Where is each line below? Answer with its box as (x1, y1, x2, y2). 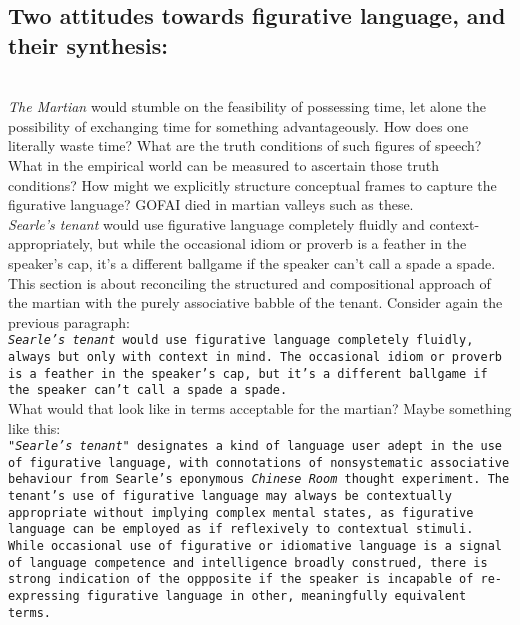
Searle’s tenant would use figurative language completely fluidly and (8, 213, 425, 234)
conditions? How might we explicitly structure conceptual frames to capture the (8, 174, 497, 195)
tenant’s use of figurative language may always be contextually (8, 489, 452, 504)
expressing (8, 589, 80, 604)
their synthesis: (8, 29, 168, 60)
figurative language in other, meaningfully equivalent (86, 589, 467, 604)
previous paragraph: (8, 311, 130, 332)
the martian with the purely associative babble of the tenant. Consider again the (8, 292, 503, 313)
